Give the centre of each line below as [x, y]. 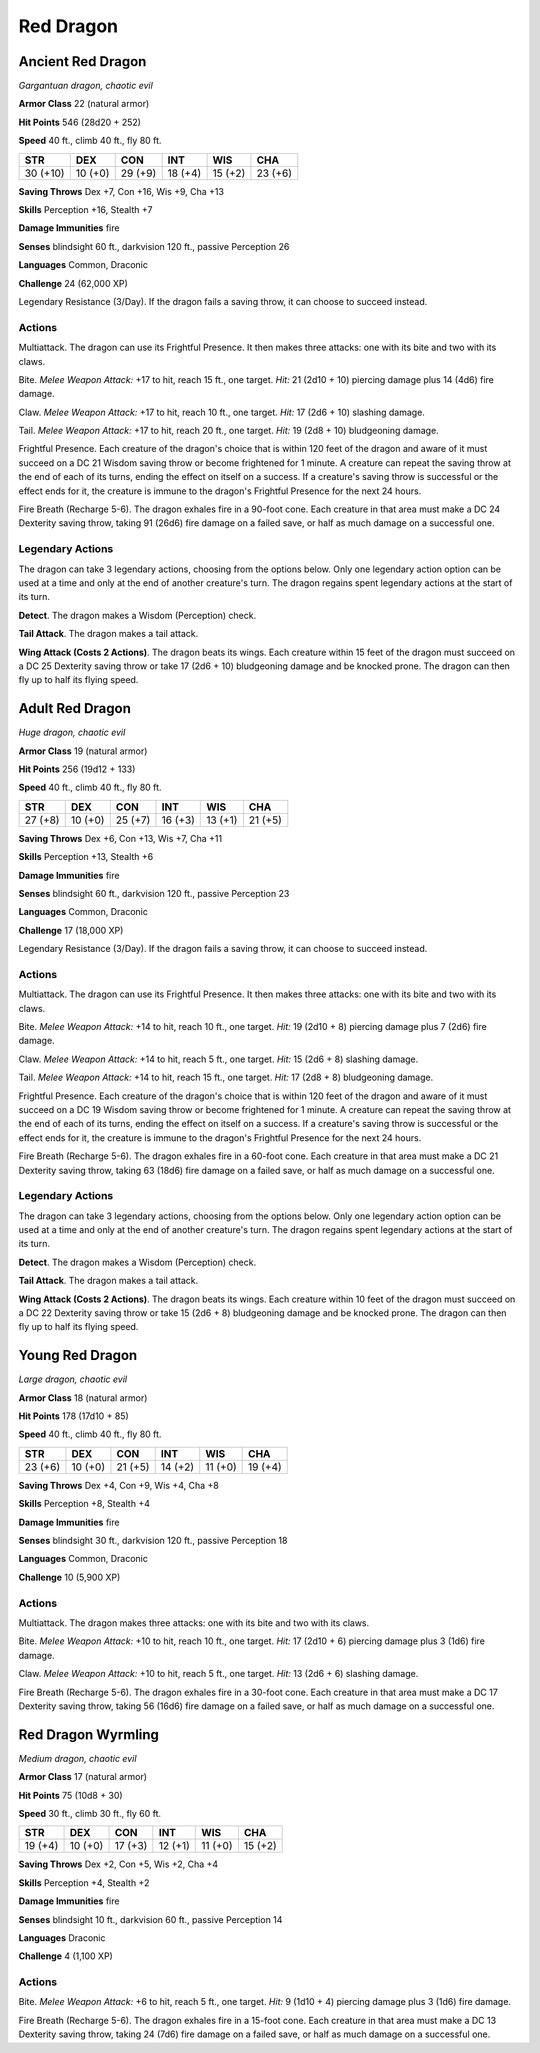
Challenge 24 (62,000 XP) [73, 283]
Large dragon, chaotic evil [73, 1379]
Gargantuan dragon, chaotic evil [86, 86]
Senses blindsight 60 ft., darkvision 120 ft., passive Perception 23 [154, 893]
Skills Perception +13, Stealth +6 [86, 857]
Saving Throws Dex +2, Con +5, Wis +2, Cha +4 [118, 1864]
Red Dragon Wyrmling [89, 1734]
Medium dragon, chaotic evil [77, 1758]
